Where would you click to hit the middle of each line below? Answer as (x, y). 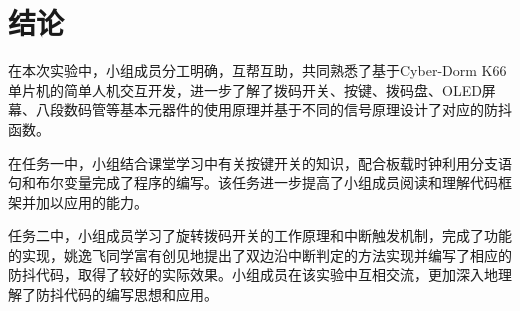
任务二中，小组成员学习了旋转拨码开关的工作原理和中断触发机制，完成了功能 (260, 235)
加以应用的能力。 (91, 201)
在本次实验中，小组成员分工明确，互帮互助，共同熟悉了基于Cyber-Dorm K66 (257, 70)
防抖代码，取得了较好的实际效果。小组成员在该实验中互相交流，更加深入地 (253, 274)
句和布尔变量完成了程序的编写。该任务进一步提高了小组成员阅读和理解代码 (253, 182)
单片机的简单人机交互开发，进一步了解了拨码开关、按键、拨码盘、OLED (245, 89)
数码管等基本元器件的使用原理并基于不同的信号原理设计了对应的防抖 (287, 109)
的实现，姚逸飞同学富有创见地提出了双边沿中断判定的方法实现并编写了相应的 (260, 254)
